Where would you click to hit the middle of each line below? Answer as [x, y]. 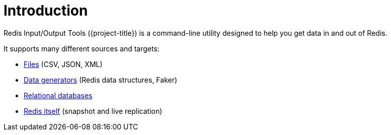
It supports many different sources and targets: [82, 48]
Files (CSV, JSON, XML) [63, 64]
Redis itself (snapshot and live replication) [93, 111]
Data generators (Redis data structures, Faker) [101, 80]
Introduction [46, 11]
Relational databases [58, 95]
